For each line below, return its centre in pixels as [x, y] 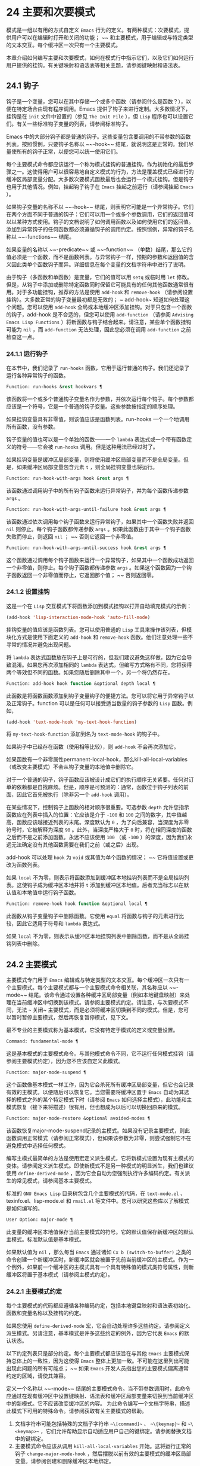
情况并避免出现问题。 [48, 644]
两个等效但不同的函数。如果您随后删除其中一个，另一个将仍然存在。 [90, 672]
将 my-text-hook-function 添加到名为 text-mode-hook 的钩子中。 [85, 734]
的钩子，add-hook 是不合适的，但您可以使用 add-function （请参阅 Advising [100, 314]
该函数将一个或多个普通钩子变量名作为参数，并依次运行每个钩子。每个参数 [97, 399]
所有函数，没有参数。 [32, 426]
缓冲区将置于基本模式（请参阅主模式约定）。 [60, 1274]
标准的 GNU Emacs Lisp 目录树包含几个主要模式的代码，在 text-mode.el [93, 1193]
